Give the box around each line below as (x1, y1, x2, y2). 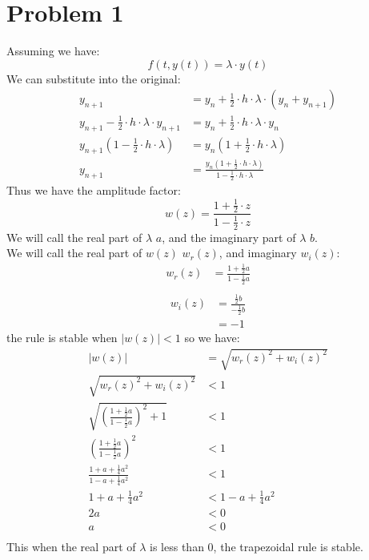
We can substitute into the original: (6, 70, 181, 87)
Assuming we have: (6, 42, 100, 59)
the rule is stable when (6, 329, 118, 346)
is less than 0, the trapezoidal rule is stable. (150, 538, 363, 554)
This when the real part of (6, 538, 136, 554)
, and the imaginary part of (162, 228, 296, 245)
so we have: (184, 329, 240, 346)
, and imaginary (219, 244, 297, 261)
